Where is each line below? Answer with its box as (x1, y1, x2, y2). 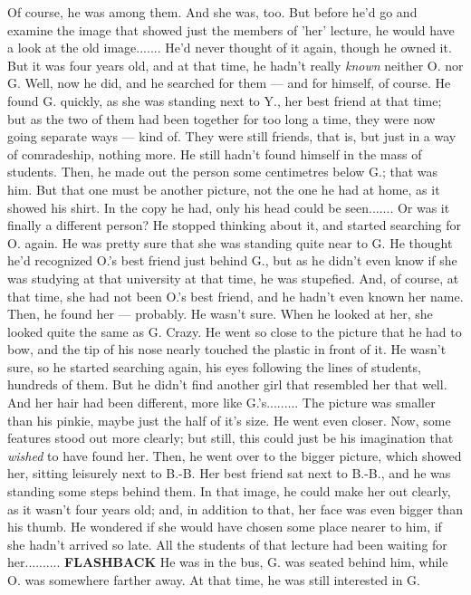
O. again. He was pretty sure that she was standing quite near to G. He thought (7, 233, 453, 252)
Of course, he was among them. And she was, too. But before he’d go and (7, 3, 418, 21)
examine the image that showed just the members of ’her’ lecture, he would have (7, 20, 455, 39)
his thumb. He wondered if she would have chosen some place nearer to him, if (7, 517, 442, 536)
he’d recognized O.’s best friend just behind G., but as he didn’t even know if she (7, 251, 457, 270)
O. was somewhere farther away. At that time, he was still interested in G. (7, 571, 420, 589)
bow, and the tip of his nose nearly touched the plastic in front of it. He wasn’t (7, 340, 447, 359)
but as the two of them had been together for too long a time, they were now (7, 109, 436, 128)
